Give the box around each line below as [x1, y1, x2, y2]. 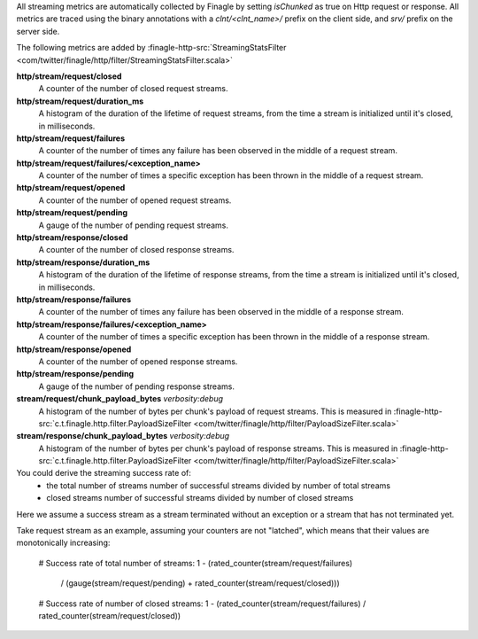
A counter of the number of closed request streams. [38, 83, 228, 94]
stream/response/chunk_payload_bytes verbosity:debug [16, 431, 230, 441]
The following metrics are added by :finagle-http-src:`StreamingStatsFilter [16, 43, 287, 53]
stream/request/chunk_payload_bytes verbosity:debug [16, 394, 224, 404]
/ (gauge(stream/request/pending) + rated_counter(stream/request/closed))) [60, 578, 340, 588]
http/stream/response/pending [16, 369, 135, 379]
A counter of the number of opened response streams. [38, 355, 238, 367]
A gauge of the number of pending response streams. [38, 381, 235, 392]
